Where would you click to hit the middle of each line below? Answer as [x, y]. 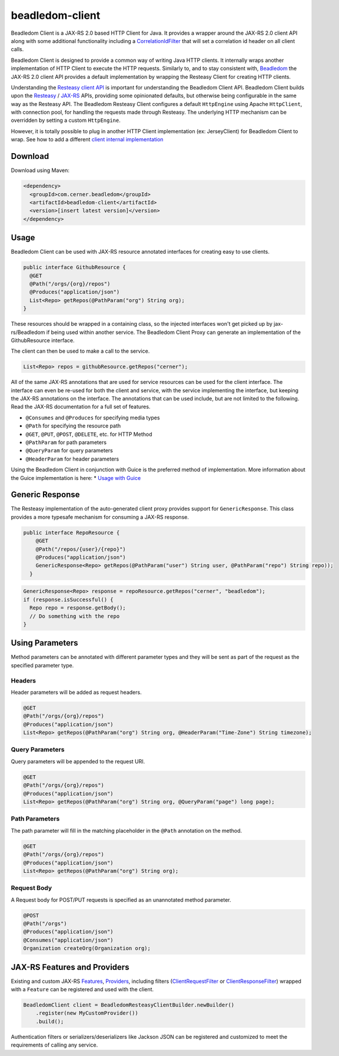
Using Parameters [45, 643]
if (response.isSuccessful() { [69, 600]
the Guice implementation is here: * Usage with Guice [76, 478]
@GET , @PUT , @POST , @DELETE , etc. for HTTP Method [89, 434]
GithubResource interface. [43, 340]
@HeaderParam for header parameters [72, 459]
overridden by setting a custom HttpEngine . [66, 120]
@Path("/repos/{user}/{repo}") [81, 549]
